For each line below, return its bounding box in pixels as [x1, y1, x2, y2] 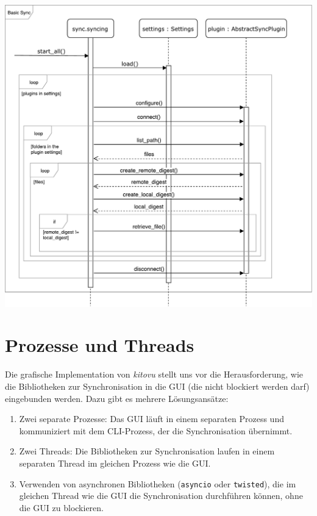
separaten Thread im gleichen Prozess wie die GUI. [19, 456, 211, 469]
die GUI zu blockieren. [19, 501, 104, 514]
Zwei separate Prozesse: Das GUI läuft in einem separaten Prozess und [19, 412, 284, 425]
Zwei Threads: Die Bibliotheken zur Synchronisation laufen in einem [19, 445, 275, 457]
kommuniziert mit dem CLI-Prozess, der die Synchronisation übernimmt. [19, 424, 293, 437]
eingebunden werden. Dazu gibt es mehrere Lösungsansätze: [5, 392, 229, 404]
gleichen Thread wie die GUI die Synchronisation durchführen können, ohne [19, 489, 303, 502]
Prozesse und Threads [5, 332, 194, 357]
